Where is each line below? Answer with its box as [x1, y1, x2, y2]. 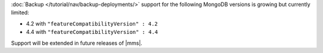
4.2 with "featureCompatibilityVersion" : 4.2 [26, 20, 158, 27]
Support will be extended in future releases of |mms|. [11, 39, 143, 46]
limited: [11, 9, 29, 16]
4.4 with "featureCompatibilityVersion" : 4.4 [26, 29, 159, 36]
